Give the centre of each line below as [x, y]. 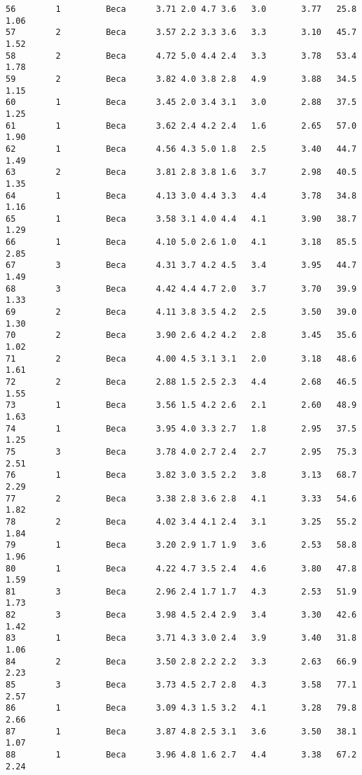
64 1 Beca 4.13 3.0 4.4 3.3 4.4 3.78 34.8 [181, 195]
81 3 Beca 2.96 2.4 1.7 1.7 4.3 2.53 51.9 [181, 591]
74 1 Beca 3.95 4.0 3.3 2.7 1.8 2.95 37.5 [181, 428]
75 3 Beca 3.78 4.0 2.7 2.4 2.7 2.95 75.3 [181, 452]
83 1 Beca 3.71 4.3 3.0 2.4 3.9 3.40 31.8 [181, 638]
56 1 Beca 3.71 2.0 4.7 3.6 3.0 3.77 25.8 [181, 9]
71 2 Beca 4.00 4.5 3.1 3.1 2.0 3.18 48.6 [181, 358]
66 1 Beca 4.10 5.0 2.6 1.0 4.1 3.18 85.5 [181, 242]
